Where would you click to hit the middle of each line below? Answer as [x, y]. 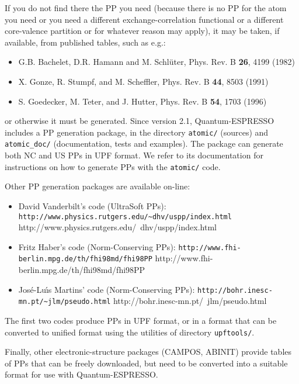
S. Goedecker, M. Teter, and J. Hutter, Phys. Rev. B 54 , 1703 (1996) [142, 101]
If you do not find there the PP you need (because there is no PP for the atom [146, 8]
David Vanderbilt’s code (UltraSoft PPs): [92, 205]
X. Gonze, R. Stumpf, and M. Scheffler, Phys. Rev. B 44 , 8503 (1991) [143, 81]
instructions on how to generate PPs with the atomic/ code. [113, 166]
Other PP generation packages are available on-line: [98, 186]
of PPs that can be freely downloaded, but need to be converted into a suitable [146, 363]
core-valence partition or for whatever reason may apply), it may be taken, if [142, 31]
